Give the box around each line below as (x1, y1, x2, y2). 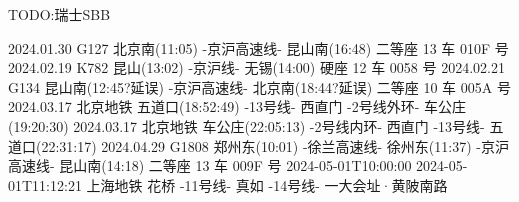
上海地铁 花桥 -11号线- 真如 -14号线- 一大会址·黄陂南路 (86, 174, 448, 195)
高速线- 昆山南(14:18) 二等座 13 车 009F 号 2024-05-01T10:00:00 (8, 155, 412, 176)
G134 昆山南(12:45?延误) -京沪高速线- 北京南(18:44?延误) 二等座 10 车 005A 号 (8, 76, 511, 97)
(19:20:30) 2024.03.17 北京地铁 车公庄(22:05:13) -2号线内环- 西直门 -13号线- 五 (8, 115, 504, 136)
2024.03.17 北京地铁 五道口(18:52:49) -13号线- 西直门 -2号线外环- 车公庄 (8, 96, 467, 117)
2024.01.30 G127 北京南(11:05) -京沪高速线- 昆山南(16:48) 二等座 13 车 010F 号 (8, 37, 509, 58)
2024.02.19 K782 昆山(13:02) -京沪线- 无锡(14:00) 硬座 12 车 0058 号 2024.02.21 (8, 57, 505, 78)
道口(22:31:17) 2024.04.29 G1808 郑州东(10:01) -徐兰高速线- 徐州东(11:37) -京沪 (8, 135, 509, 156)
